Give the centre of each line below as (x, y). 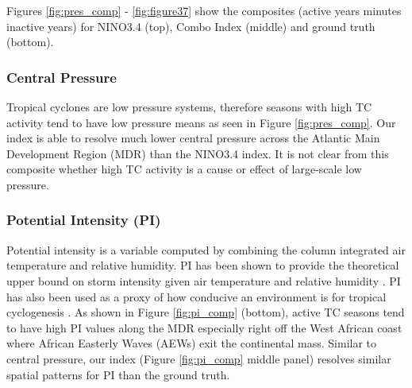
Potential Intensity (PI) (84, 220)
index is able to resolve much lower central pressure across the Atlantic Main (193, 138)
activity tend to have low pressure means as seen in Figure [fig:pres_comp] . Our (201, 122)
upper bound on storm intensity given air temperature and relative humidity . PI (204, 280)
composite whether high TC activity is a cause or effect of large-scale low (184, 169)
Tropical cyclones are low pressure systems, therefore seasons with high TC (189, 107)
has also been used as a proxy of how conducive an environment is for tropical (196, 296)
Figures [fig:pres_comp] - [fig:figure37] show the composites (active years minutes (204, 10)
